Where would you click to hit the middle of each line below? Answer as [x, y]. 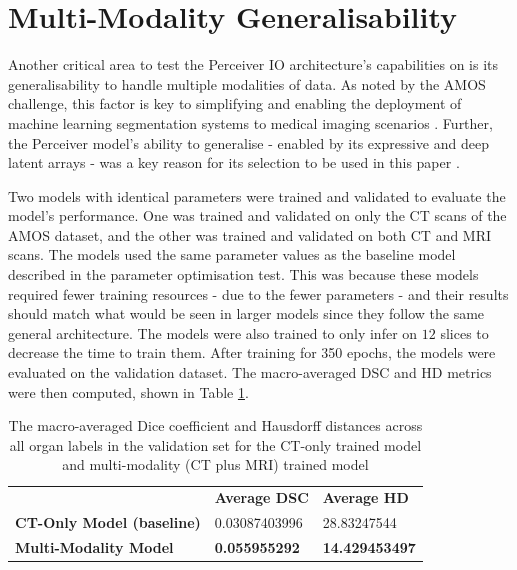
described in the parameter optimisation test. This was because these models [243, 274]
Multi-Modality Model [94, 546]
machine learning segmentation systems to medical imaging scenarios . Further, [250, 122]
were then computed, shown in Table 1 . [128, 391]
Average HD [365, 497]
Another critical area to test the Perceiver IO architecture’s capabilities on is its [253, 64]
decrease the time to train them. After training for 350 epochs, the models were [252, 352]
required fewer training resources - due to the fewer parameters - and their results [258, 293]
